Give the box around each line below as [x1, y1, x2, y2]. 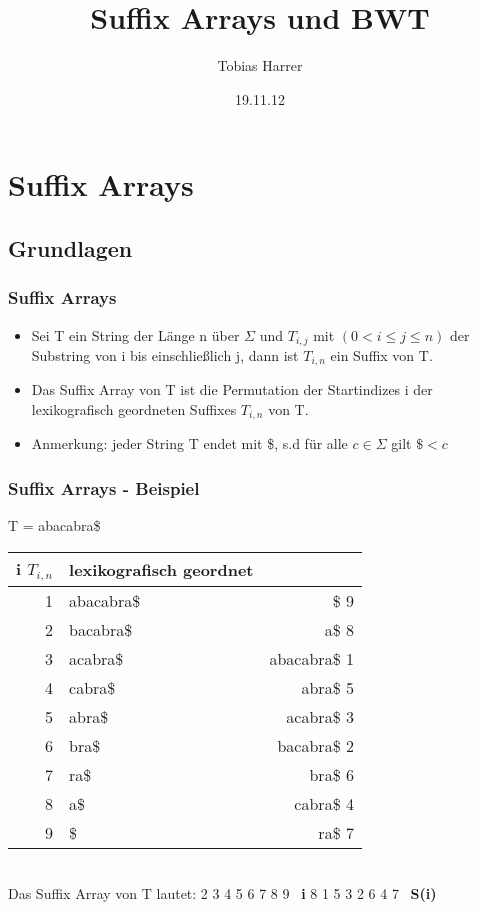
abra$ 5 [301, 675, 354, 699]
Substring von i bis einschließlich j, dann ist [31, 344, 299, 365]
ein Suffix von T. [330, 344, 433, 365]
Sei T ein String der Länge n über [31, 324, 240, 345]
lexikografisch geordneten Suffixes [31, 399, 237, 419]
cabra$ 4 [294, 791, 354, 815]
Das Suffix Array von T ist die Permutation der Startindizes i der [31, 379, 433, 400]
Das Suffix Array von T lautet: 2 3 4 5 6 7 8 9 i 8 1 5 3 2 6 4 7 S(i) [8, 883, 437, 904]
